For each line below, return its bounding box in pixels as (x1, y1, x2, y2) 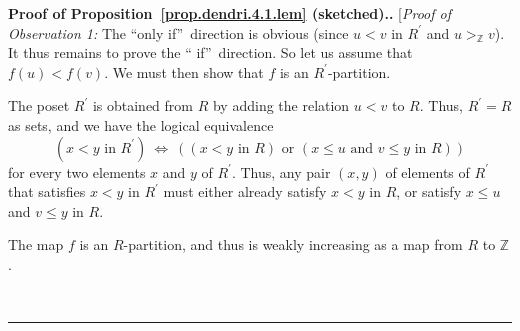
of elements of (385, 161, 470, 182)
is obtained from (92, 95, 193, 116)
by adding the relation (212, 95, 350, 116)
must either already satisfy (163, 181, 327, 202)
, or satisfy (396, 181, 462, 202)
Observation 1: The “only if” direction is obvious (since (8, 22, 349, 43)
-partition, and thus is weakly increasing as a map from (123, 234, 463, 255)
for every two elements (8, 161, 146, 182)
